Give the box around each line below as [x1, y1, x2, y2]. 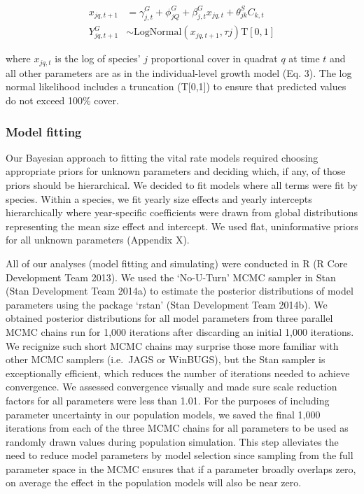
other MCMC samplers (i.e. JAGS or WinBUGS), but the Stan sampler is [6, 352, 325, 367]
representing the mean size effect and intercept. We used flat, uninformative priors [6, 218, 358, 233]
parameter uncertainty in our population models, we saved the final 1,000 [6, 407, 321, 421]
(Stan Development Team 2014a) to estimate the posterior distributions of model [6, 283, 353, 298]
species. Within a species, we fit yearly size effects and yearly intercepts [6, 191, 312, 206]
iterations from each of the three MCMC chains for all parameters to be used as [6, 421, 349, 435]
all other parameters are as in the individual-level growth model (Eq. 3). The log [6, 65, 352, 80]
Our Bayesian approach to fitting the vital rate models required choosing [6, 150, 318, 164]
